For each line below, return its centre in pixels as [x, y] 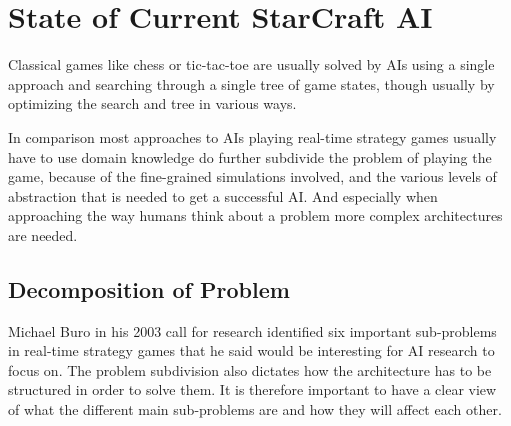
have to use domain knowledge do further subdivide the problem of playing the [250, 156]
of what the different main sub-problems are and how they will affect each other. [255, 409]
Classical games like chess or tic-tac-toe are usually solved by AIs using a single [251, 64]
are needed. [43, 234]
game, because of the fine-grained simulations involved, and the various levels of [252, 176]
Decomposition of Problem [149, 288]
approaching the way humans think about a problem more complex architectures [255, 215]
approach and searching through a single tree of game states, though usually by [251, 83]
